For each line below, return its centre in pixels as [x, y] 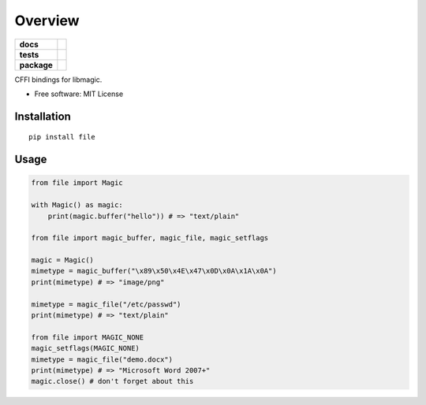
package [36, 65]
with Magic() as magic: [77, 205]
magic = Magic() [63, 260]
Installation [43, 116]
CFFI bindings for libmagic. [58, 80]
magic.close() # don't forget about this [112, 381]
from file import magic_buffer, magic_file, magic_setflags [150, 238]
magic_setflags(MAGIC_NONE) [85, 348]
